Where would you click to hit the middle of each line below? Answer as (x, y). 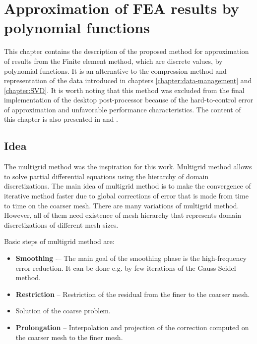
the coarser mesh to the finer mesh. (69, 337)
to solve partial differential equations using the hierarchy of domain (106, 176)
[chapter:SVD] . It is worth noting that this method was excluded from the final (124, 90)
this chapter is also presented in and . (61, 119)
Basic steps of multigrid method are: (59, 241)
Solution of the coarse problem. (63, 311)
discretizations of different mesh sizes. (61, 224)
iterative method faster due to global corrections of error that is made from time (126, 196)
